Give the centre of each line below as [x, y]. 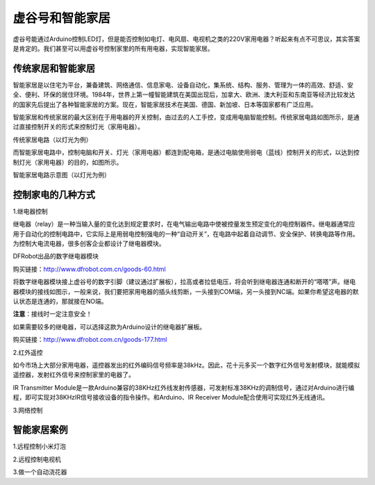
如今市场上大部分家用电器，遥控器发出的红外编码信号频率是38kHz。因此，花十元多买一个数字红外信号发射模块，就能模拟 [186, 365]
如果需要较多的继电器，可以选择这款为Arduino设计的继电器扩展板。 [109, 327]
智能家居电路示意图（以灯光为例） [61, 174]
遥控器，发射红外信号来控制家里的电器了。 [74, 375]
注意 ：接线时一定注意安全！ [52, 314]
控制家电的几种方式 [54, 195]
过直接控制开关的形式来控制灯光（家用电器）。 [78, 127]
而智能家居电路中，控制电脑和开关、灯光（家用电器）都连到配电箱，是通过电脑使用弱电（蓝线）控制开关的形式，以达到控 [186, 152]
